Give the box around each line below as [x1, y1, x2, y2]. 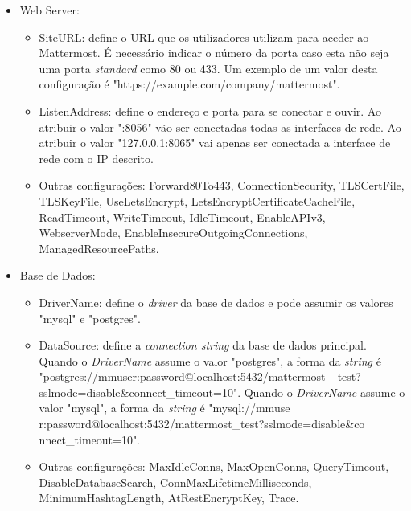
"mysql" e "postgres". [39, 309, 141, 326]
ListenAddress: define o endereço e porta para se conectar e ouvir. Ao [39, 102, 381, 119]
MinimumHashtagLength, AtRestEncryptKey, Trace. [39, 489, 299, 506]
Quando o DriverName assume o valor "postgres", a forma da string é [39, 352, 381, 369]
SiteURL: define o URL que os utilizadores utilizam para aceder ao [39, 28, 369, 45]
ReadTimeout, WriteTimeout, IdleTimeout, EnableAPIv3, [39, 208, 326, 225]
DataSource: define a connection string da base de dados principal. [39, 337, 367, 354]
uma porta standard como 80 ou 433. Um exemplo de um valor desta [39, 59, 378, 76]
